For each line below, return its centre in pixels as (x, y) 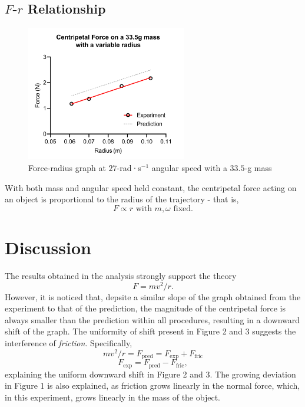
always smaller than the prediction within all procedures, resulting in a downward (152, 319)
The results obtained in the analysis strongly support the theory (121, 275)
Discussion (48, 247)
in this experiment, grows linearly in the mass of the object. (112, 397)
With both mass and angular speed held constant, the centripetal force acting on (151, 187)
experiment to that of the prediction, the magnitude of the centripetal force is (145, 308)
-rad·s (129, 168)
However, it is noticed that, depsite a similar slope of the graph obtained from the (153, 296)
